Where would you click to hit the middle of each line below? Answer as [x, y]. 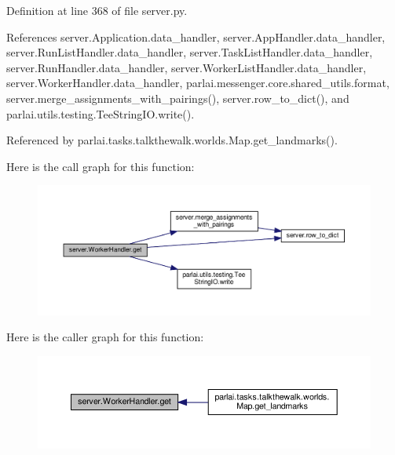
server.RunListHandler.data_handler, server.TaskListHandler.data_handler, [190, 52]
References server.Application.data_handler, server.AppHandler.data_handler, [196, 36]
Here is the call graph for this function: [101, 166]
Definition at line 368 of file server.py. [97, 10]
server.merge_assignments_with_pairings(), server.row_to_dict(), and [178, 98]
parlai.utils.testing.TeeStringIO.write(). [101, 113]
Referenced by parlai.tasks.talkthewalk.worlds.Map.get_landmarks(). [172, 140]
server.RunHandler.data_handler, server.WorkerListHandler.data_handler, [187, 67]
